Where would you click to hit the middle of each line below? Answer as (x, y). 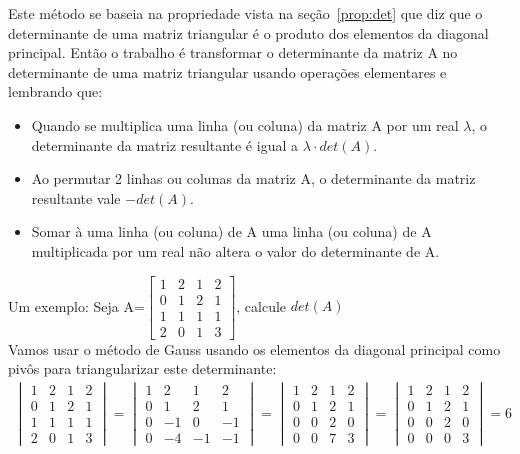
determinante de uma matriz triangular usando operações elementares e (227, 71)
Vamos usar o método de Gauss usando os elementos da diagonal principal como (254, 348)
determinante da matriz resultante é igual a (164, 144)
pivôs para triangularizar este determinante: (142, 368)
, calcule (261, 305)
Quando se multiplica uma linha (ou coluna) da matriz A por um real (245, 124)
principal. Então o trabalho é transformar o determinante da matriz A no (233, 52)
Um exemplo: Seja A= (76, 305)
